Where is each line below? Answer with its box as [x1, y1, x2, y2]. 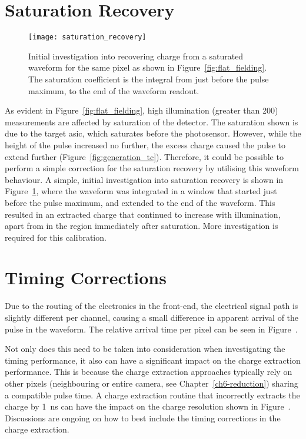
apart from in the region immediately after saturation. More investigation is [5, 219, 278, 232]
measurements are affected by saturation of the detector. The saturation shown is [5, 115, 298, 128]
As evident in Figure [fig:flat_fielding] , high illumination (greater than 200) [5, 104, 278, 117]
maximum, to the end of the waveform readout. [28, 84, 199, 97]
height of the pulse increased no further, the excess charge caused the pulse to [5, 138, 285, 151]
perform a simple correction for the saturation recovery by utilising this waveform [5, 162, 299, 174]
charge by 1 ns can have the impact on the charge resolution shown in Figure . [5, 400, 291, 413]
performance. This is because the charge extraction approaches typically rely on [5, 365, 292, 378]
